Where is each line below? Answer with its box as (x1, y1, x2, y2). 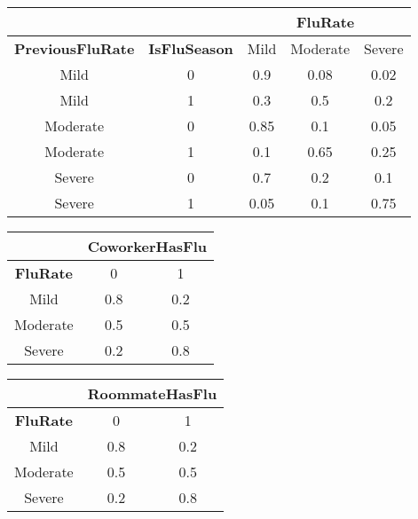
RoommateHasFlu (87, 383, 217, 404)
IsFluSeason (148, 38, 233, 59)
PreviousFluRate (14, 38, 135, 59)
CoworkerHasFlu (87, 236, 208, 256)
